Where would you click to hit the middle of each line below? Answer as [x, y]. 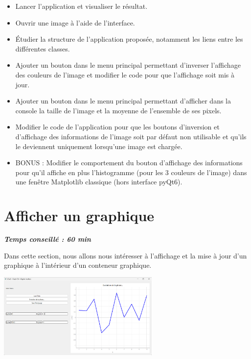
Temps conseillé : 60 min [47, 239]
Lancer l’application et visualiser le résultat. [81, 6]
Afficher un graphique [79, 216]
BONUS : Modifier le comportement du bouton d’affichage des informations [129, 163]
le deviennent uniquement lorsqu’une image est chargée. [99, 146]
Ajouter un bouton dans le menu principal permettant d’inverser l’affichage [128, 65]
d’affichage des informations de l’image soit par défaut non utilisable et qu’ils [131, 136]
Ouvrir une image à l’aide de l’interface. [75, 22]
